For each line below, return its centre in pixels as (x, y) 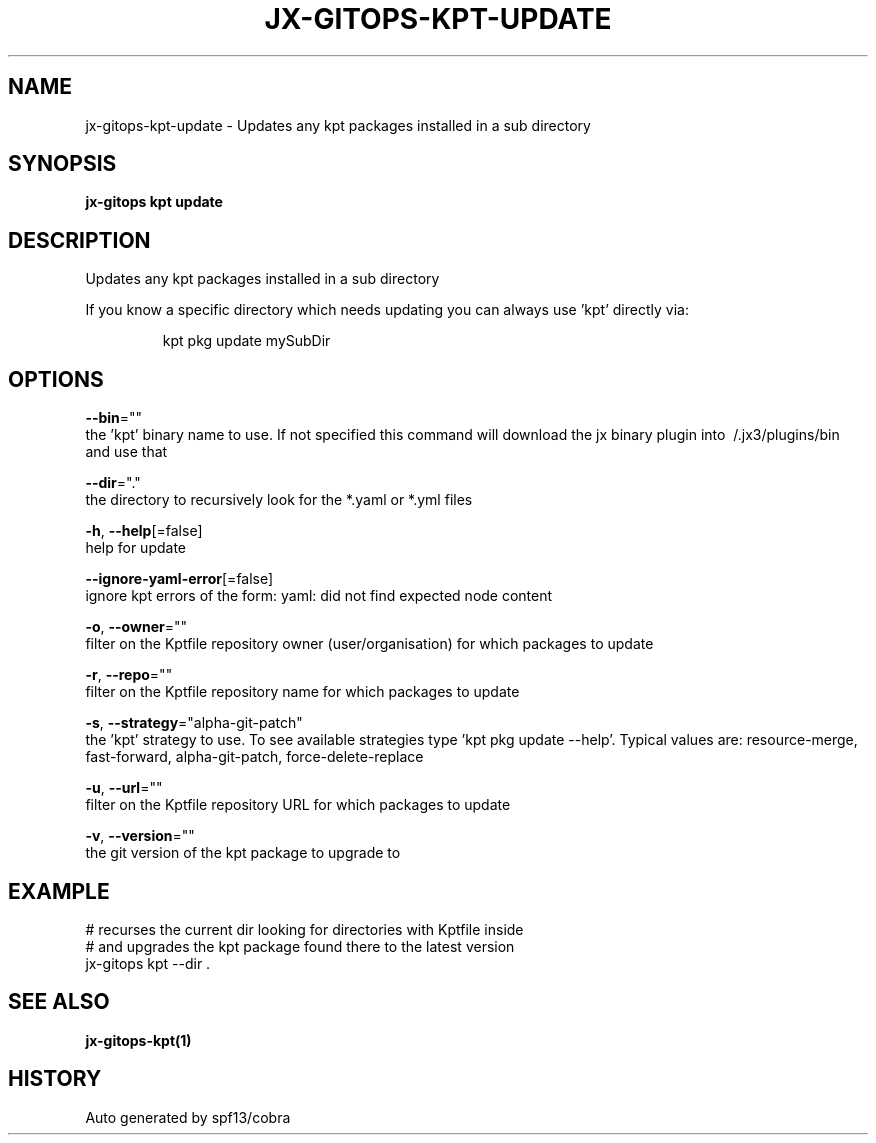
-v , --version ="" (140, 836)
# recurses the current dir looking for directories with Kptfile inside (304, 929)
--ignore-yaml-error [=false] (179, 579)
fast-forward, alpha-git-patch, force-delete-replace (254, 757)
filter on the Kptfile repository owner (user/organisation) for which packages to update (369, 644)
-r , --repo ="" (129, 675)
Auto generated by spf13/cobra (188, 1117)
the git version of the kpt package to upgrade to (243, 853)
